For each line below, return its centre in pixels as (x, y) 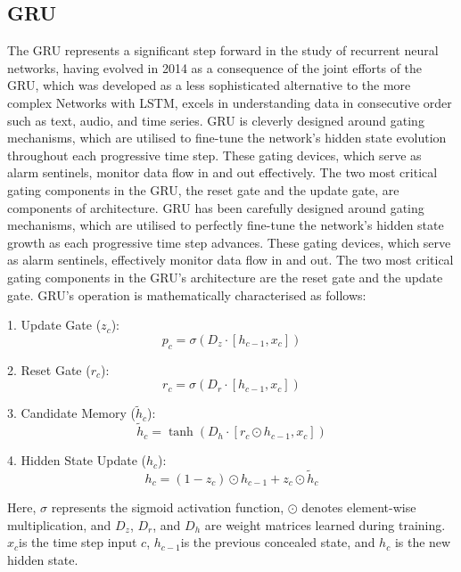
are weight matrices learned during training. (325, 524)
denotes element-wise (359, 507)
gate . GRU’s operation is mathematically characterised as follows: (187, 294)
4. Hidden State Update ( (77, 460)
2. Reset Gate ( (49, 369)
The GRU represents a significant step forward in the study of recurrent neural (223, 50)
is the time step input (78, 542)
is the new (423, 542)
